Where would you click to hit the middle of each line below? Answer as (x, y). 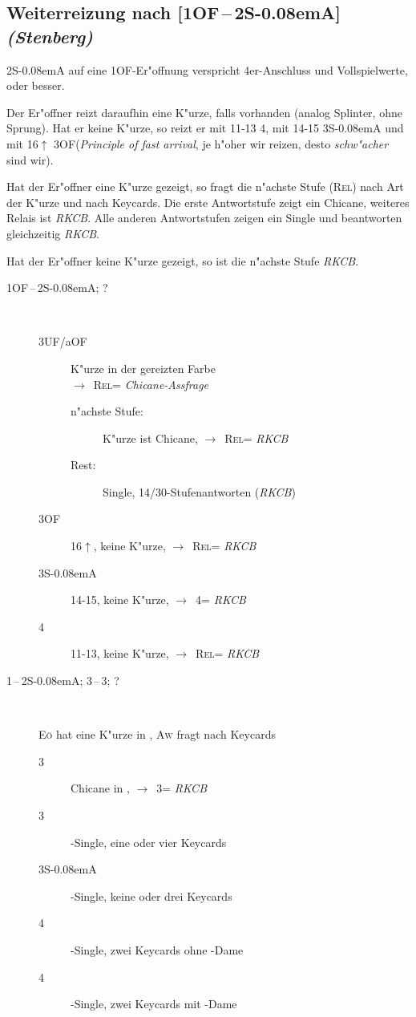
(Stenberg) (50, 36)
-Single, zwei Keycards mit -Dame (154, 1004)
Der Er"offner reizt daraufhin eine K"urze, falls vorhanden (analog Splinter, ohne (204, 112)
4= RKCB (221, 600)
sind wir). (30, 159)
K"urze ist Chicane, (150, 438)
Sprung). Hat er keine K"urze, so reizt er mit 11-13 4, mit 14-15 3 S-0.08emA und (205, 128)
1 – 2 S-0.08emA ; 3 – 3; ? (63, 681)
